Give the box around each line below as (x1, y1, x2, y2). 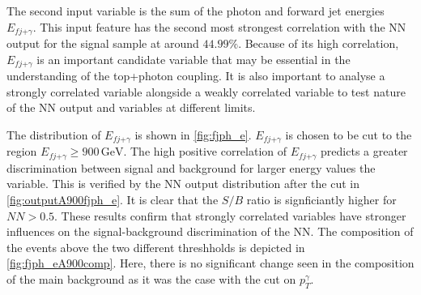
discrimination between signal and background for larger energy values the (6, 159, 376, 176)
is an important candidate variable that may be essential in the (36, 50, 351, 67)
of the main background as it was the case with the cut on (6, 270, 296, 287)
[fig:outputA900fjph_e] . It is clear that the (6, 190, 219, 207)
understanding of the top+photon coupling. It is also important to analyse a (6, 67, 385, 84)
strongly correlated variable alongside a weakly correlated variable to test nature (6, 83, 406, 100)
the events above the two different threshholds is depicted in (6, 238, 305, 255)
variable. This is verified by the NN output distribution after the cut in (6, 175, 359, 192)
